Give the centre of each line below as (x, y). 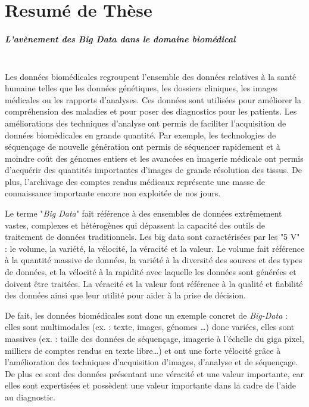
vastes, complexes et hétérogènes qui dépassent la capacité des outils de (135, 225)
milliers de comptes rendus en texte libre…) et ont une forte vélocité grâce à (143, 350)
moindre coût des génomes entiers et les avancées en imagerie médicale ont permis (154, 158)
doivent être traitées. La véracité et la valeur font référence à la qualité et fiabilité (154, 283)
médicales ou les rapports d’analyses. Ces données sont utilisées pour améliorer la (153, 99)
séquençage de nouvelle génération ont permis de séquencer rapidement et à (143, 147)
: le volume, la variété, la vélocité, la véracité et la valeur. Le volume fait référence (155, 248)
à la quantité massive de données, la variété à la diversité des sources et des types (154, 260)
